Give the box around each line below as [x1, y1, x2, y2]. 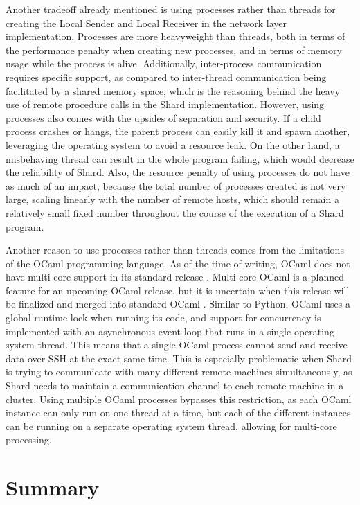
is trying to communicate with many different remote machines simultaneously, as [6, 364, 352, 379]
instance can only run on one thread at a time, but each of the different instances [6, 405, 351, 420]
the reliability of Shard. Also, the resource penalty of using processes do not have [6, 165, 350, 179]
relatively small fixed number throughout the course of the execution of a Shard [6, 205, 344, 220]
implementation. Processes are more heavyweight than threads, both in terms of [6, 29, 345, 44]
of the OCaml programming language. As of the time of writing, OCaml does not [6, 256, 350, 270]
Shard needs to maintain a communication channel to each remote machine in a [6, 378, 344, 393]
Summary [6, 473, 100, 502]
